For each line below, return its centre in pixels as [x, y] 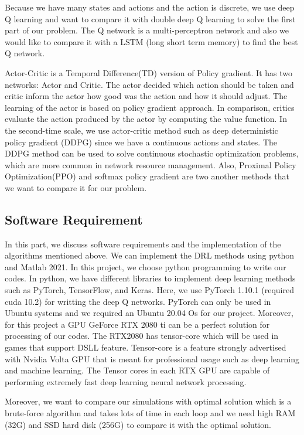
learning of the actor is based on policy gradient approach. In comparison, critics [150, 107]
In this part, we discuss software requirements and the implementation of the [143, 244]
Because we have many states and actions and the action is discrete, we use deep [150, 7]
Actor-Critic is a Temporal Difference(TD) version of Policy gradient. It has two [149, 72]
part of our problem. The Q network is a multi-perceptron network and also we [147, 30]
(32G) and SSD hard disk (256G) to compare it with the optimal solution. [138, 424]
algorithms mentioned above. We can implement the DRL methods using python [149, 255]
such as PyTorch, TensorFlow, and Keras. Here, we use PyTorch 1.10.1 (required [149, 290]
